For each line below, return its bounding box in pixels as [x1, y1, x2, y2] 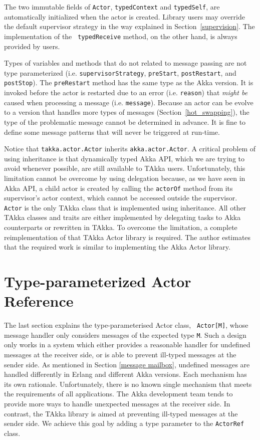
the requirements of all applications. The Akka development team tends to [4, 388, 233, 399]
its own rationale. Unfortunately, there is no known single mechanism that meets [4, 378, 252, 389]
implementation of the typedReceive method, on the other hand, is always [4, 31, 237, 41]
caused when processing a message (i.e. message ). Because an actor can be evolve [4, 97, 253, 107]
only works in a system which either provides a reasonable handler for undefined [4, 339, 250, 350]
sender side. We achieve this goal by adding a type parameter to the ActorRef [4, 418, 244, 428]
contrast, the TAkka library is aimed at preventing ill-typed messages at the [4, 408, 238, 418]
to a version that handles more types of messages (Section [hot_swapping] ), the [4, 107, 249, 117]
